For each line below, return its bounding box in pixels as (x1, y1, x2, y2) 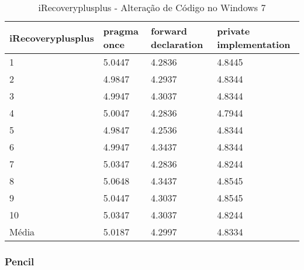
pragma (103, 24, 139, 37)
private (217, 24, 250, 37)
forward (151, 24, 187, 37)
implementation (217, 37, 291, 51)
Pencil (5, 254, 34, 268)
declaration (151, 37, 203, 51)
